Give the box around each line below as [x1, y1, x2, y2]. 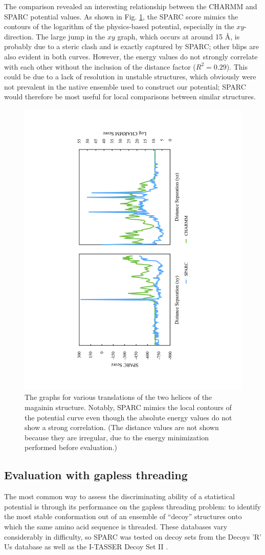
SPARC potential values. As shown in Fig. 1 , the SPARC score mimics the [4, 11, 238, 22]
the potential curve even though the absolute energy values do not [25, 412, 232, 422]
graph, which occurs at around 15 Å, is [117, 31, 240, 41]
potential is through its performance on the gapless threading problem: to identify [4, 501, 261, 511]
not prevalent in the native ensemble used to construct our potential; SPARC [4, 81, 246, 92]
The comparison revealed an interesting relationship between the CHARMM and [4, 1, 257, 11]
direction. [4, 31, 34, 41]
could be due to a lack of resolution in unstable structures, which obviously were [4, 71, 256, 82]
